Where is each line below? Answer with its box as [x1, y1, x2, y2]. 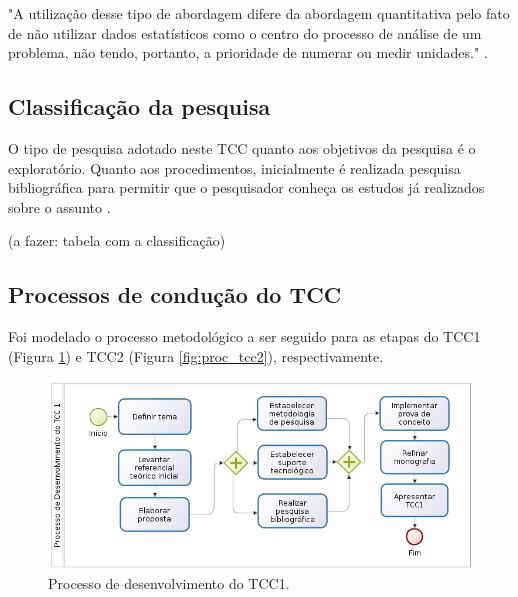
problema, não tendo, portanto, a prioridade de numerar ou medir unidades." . [8, 42, 488, 63]
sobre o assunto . [8, 196, 111, 217]
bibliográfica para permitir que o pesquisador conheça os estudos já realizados [8, 177, 485, 198]
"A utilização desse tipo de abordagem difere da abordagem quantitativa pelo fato [8, 3, 510, 23]
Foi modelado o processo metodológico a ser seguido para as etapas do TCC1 [8, 326, 481, 347]
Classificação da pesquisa [8, 91, 271, 122]
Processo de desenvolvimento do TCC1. [48, 572, 290, 593]
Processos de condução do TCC [8, 279, 342, 310]
